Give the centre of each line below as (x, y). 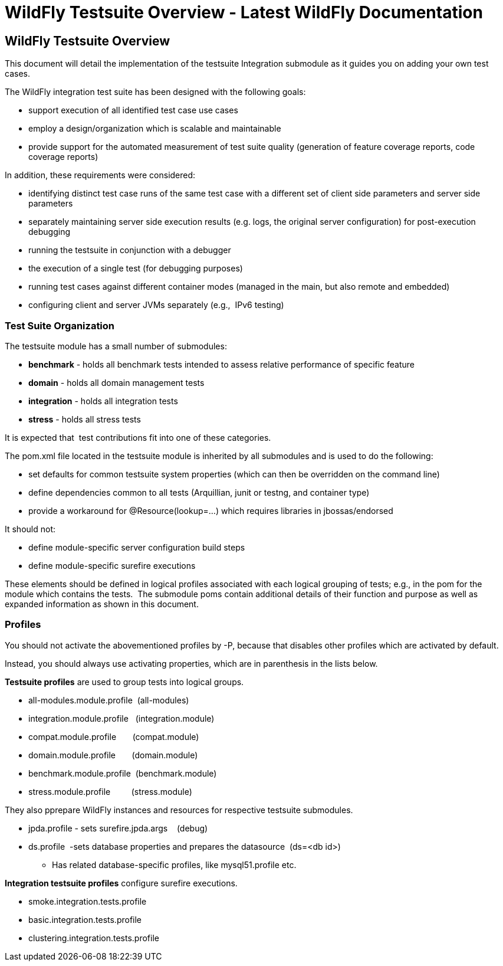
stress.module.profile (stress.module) (110, 791)
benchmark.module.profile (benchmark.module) (123, 773)
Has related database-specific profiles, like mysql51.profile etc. (174, 865)
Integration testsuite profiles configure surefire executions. (121, 883)
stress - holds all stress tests (85, 419)
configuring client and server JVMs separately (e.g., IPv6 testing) (156, 305)
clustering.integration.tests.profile (94, 938)
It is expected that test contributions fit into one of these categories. (138, 437)
